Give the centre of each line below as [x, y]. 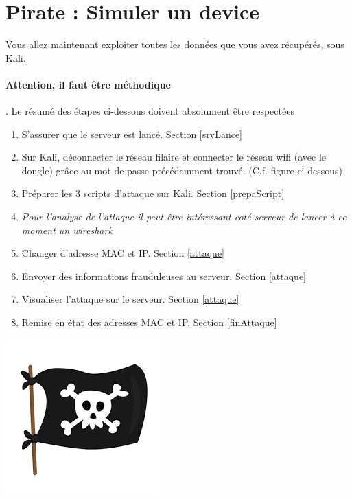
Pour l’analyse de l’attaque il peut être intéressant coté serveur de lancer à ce [184, 217]
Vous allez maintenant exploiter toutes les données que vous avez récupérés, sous [175, 44]
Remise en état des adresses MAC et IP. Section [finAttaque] [149, 322]
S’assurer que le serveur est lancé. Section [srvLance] [132, 134]
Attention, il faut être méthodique [88, 84]
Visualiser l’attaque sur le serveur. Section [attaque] [130, 299]
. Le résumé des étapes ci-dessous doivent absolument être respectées [150, 111]
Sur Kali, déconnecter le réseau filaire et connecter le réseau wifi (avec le [174, 157]
